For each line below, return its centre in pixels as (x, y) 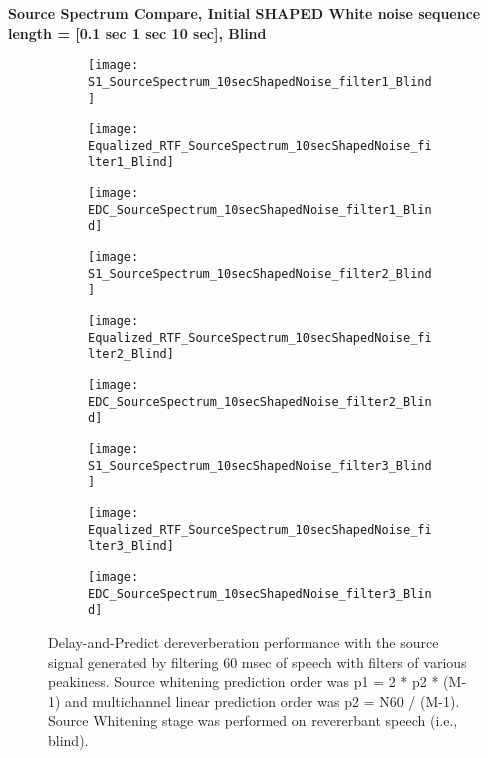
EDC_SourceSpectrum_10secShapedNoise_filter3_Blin (260, 593)
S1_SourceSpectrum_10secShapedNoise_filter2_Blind (260, 273)
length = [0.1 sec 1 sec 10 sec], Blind (137, 32)
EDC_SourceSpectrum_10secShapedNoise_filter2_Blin (260, 401)
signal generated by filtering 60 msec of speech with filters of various (257, 661)
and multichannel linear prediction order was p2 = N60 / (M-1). (262, 700)
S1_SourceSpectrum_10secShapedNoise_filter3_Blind (260, 465)
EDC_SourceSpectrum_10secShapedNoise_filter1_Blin (260, 209)
